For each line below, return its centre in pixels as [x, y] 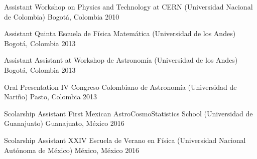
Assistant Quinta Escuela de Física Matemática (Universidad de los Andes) [120, 33]
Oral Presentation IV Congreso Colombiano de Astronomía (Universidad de [120, 87]
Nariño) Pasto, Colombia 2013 [51, 97]
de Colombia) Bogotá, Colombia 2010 [62, 16]
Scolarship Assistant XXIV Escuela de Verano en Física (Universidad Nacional [125, 140]
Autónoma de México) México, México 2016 [72, 150]
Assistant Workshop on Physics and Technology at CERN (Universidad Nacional [128, 7]
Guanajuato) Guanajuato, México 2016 [64, 123]
